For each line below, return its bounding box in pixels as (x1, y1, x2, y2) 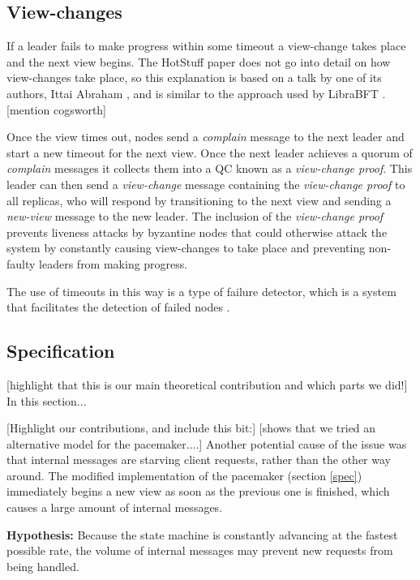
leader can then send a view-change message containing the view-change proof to (6, 175, 405, 192)
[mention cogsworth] (6, 101, 107, 118)
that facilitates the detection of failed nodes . (6, 299, 230, 316)
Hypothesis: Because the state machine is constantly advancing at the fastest (6, 526, 398, 543)
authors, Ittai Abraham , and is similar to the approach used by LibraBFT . (6, 84, 386, 101)
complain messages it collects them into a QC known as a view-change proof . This (6, 160, 413, 177)
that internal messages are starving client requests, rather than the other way (6, 451, 391, 468)
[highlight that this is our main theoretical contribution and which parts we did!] (6, 376, 408, 393)
